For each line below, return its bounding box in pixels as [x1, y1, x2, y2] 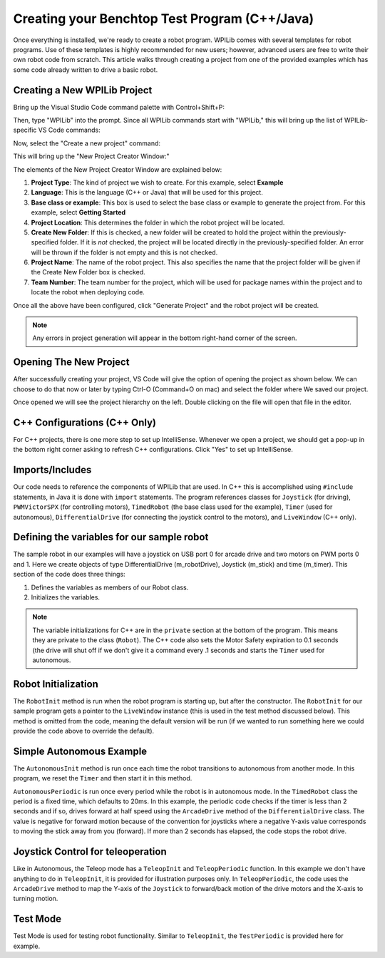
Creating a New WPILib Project [13, 84, 153, 96]
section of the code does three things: [13, 570, 125, 579]
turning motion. [13, 895, 58, 903]
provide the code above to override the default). [13, 727, 155, 735]
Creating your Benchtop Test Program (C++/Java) [13, 11, 314, 26]
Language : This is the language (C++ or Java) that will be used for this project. [31, 188, 263, 197]
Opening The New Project [13, 356, 130, 369]
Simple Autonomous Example [13, 745, 148, 757]
